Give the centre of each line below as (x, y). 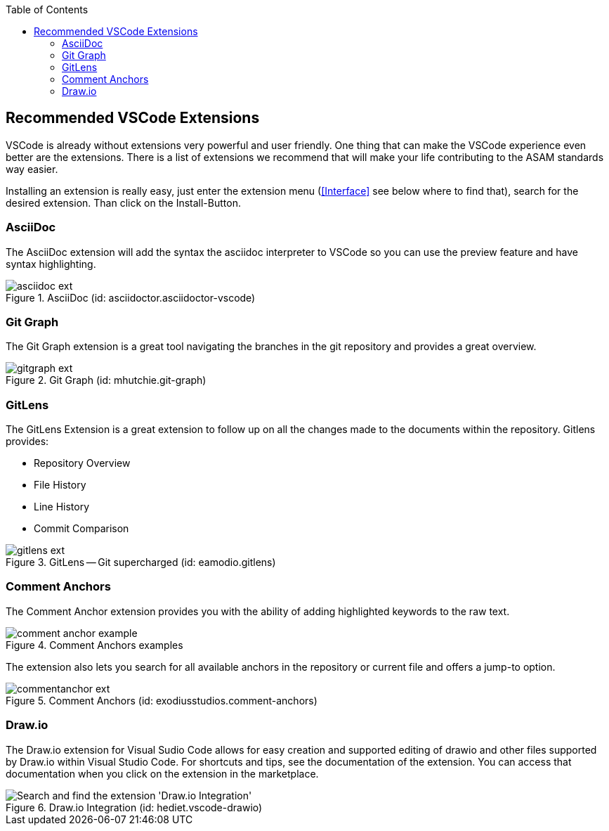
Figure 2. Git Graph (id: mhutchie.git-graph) (106, 380)
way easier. (32, 169)
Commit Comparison (81, 529)
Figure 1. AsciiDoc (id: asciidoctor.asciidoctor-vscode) (131, 297)
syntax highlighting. (51, 264)
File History (60, 485)
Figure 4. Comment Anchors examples (94, 645)
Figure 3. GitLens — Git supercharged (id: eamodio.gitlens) (141, 562)
